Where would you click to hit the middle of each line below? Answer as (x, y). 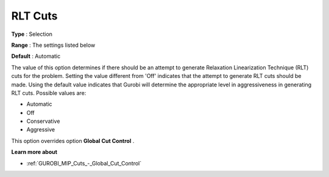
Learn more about (34, 152)
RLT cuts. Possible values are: (49, 93)
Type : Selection (32, 34)
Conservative (43, 121)
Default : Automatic (36, 56)
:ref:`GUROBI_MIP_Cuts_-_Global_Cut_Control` (84, 163)
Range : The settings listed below (53, 45)
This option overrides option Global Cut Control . (73, 141)
